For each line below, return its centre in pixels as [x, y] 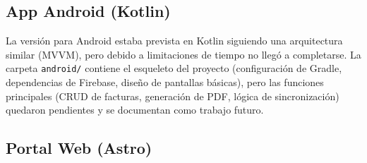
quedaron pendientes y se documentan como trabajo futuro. [135, 110]
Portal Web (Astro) [79, 148]
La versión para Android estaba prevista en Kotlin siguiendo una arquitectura [174, 41]
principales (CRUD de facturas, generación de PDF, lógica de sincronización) [173, 96]
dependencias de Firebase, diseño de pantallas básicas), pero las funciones [165, 82]
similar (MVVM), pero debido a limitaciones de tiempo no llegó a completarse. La [183, 54]
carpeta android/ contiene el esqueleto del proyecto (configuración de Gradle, [174, 68]
